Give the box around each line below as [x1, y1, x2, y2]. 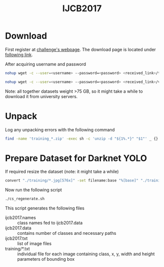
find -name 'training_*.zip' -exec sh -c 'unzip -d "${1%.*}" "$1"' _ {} [5, 136, 159, 141]
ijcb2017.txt [5, 235, 28, 242]
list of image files [17, 241, 52, 246]
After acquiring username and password [5, 61, 86, 67]
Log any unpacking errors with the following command [5, 126, 115, 132]
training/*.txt [5, 246, 30, 252]
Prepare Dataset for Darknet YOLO [5, 152, 147, 164]
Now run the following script [5, 187, 62, 193]
